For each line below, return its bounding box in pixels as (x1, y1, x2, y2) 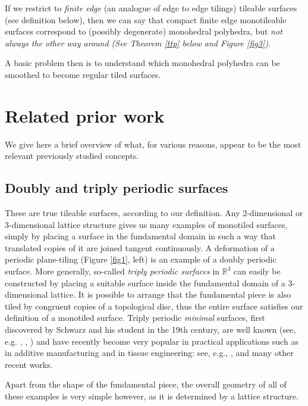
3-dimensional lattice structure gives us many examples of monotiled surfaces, (5, 218, 288, 230)
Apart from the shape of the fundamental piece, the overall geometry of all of (5, 378, 287, 391)
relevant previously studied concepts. (5, 149, 139, 162)
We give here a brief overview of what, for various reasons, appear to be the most (5, 138, 301, 150)
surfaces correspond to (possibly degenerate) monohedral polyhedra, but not (5, 25, 282, 38)
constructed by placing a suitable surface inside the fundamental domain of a (5, 276, 285, 289)
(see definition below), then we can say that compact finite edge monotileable (5, 13, 287, 26)
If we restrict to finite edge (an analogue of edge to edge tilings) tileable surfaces (5, 2, 297, 14)
